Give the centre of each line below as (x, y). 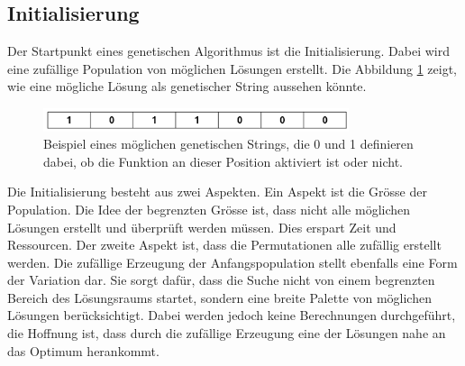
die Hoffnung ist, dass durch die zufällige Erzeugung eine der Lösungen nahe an (227, 333)
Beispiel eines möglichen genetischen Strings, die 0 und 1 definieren (228, 144)
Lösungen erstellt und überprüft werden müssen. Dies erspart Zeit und (202, 227)
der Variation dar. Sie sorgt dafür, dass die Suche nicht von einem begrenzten (221, 280)
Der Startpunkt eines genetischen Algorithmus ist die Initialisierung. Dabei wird (229, 51)
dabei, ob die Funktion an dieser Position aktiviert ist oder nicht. (223, 161)
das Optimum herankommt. (83, 350)
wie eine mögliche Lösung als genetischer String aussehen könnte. (187, 86)
